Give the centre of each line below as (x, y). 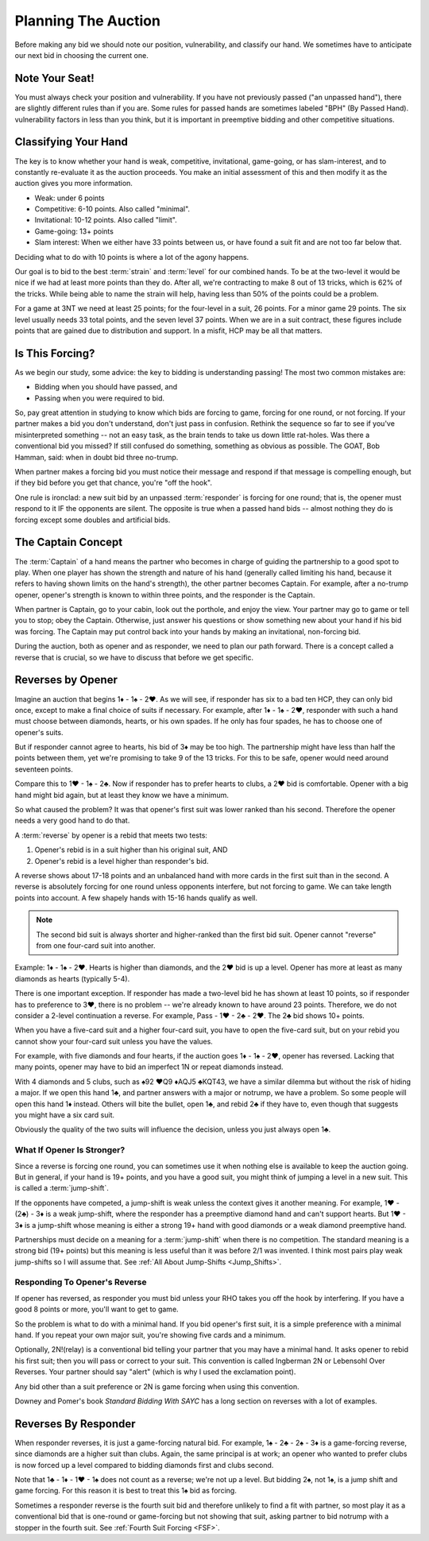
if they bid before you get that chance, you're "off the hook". (114, 483)
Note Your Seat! (54, 78)
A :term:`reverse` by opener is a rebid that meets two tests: (111, 835)
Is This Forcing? (55, 353)
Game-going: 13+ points (74, 231)
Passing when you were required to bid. (100, 398)
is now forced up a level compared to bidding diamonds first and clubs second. (144, 1465)
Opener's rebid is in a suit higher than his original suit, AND (131, 850)
